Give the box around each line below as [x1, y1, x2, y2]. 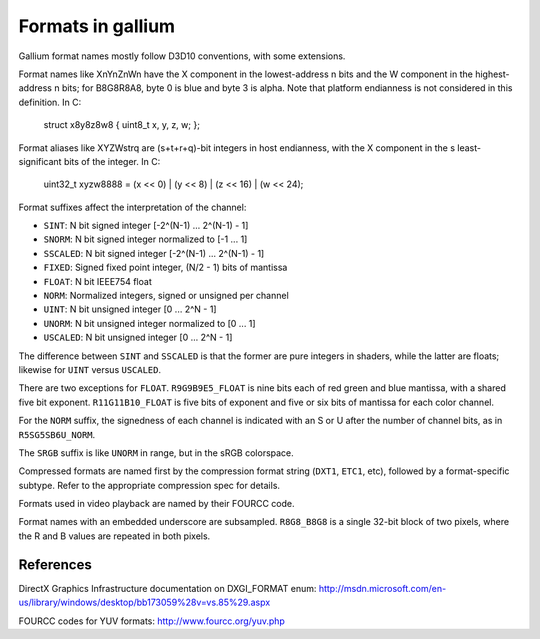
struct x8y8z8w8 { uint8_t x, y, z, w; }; [43, 119, 200, 131]
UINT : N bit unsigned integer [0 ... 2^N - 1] [43, 303, 217, 315]
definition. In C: [18, 96, 82, 108]
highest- [475, 68, 510, 80]
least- [456, 141, 482, 154]
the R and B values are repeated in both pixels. [18, 530, 211, 542]
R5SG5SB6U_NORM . [18, 428, 96, 440]
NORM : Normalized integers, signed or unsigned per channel [43, 290, 289, 302]
